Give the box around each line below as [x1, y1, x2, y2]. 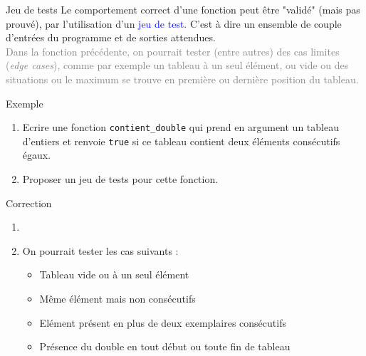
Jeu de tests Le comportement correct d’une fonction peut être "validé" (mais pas [6, 2, 360, 16]
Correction [6, 195, 52, 210]
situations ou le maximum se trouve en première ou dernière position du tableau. [6, 71, 359, 86]
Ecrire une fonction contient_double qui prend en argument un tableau [22, 120, 339, 135]
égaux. [22, 147, 51, 162]
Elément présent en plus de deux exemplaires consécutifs [39, 315, 286, 330]
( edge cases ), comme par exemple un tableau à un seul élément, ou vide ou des [6, 58, 349, 73]
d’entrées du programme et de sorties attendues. [6, 30, 216, 45]
